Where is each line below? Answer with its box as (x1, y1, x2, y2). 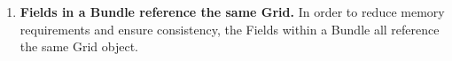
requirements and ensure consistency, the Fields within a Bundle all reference (19, 19, 440, 38)
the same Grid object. (19, 37, 139, 56)
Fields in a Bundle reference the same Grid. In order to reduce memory (19, 3, 445, 20)
